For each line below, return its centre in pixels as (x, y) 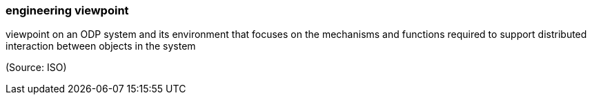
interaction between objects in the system (101, 46)
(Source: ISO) (36, 68)
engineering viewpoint (67, 10)
